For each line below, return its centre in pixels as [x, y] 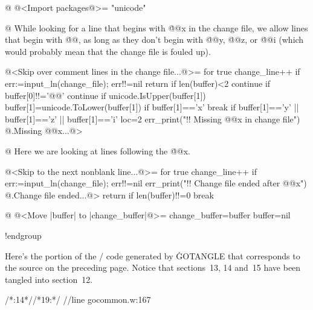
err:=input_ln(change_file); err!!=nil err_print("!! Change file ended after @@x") [156, 183]
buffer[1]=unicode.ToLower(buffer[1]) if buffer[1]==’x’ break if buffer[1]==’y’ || [152, 107]
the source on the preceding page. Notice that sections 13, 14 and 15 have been [153, 267]
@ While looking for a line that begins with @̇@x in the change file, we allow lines [156, 27]
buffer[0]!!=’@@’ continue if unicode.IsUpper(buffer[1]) [105, 95]
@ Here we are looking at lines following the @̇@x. [98, 150]
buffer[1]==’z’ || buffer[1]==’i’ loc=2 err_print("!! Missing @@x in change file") [153, 119]
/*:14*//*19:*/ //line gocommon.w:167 [78, 299]
